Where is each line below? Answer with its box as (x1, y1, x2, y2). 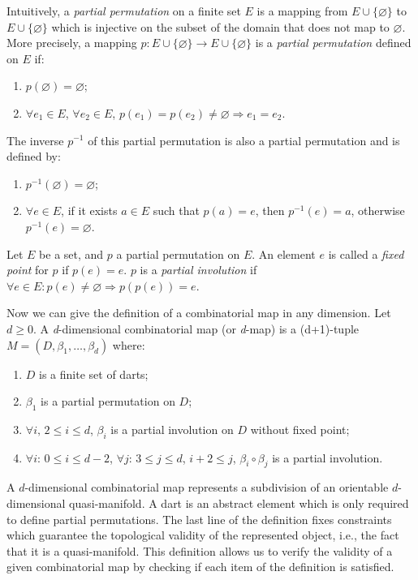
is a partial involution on (110, 420, 234, 437)
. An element (252, 245, 316, 262)
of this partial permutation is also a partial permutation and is (88, 131, 400, 148)
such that (153, 202, 200, 219)
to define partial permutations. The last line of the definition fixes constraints (6, 510, 392, 527)
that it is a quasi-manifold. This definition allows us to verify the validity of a (6, 542, 393, 559)
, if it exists (61, 202, 118, 219)
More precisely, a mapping (6, 34, 137, 51)
